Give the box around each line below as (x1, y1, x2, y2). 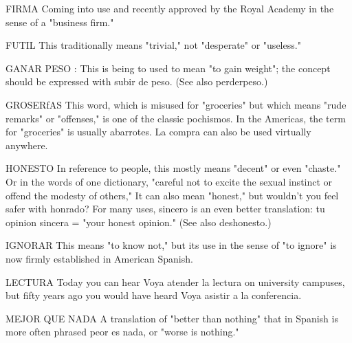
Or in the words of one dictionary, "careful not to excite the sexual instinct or (5, 174, 333, 188)
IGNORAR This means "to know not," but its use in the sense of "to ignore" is (5, 238, 337, 252)
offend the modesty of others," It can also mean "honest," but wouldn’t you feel (5, 188, 339, 202)
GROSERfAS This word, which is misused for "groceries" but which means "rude (5, 97, 346, 111)
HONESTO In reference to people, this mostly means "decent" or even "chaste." (5, 161, 341, 175)
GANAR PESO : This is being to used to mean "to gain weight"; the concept (5, 60, 331, 75)
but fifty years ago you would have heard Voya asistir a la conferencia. (5, 288, 302, 302)
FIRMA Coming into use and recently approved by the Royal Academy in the (5, 1, 334, 15)
